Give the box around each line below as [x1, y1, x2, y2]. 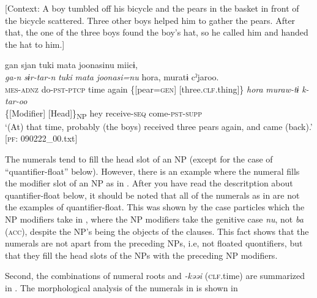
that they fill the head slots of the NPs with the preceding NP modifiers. [5, 248, 278, 261]
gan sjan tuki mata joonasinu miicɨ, [5, 58, 138, 71]
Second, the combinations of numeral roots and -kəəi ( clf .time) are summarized [5, 269, 305, 282]
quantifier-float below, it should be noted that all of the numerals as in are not [5, 188, 300, 201]
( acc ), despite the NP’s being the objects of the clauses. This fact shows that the [5, 224, 309, 237]
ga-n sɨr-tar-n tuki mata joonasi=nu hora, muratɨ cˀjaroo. [5, 70, 219, 83]
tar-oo [5, 94, 28, 107]
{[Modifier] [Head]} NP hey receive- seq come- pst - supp [5, 106, 202, 121]
